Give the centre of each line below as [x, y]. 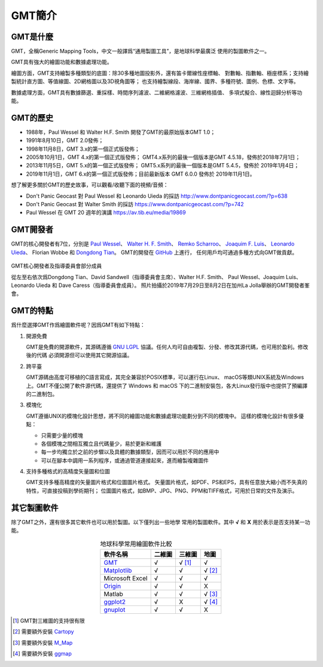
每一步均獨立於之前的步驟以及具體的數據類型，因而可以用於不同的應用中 [130, 452]
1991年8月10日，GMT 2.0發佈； [65, 140]
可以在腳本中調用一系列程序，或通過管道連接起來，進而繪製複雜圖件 [125, 460]
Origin [112, 586]
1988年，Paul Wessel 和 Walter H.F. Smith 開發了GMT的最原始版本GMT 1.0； [121, 132]
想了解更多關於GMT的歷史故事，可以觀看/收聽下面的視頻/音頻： [90, 185]
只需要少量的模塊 [62, 435]
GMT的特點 [32, 311]
